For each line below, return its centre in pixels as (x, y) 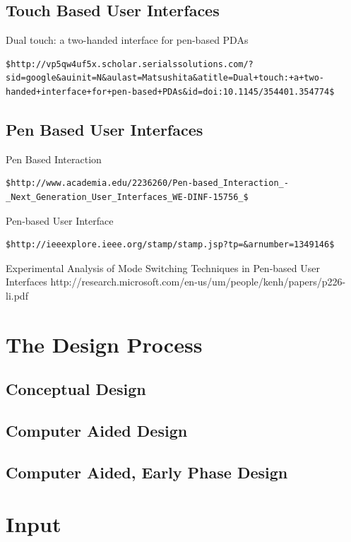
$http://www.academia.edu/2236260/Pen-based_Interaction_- (147, 183)
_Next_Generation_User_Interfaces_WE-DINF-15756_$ (127, 197)
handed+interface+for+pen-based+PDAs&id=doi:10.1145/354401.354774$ (170, 92)
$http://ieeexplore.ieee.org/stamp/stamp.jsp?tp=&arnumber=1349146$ (170, 245)
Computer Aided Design (97, 431)
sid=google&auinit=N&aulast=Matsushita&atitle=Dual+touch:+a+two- (165, 78)
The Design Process (104, 344)
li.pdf (17, 295)
